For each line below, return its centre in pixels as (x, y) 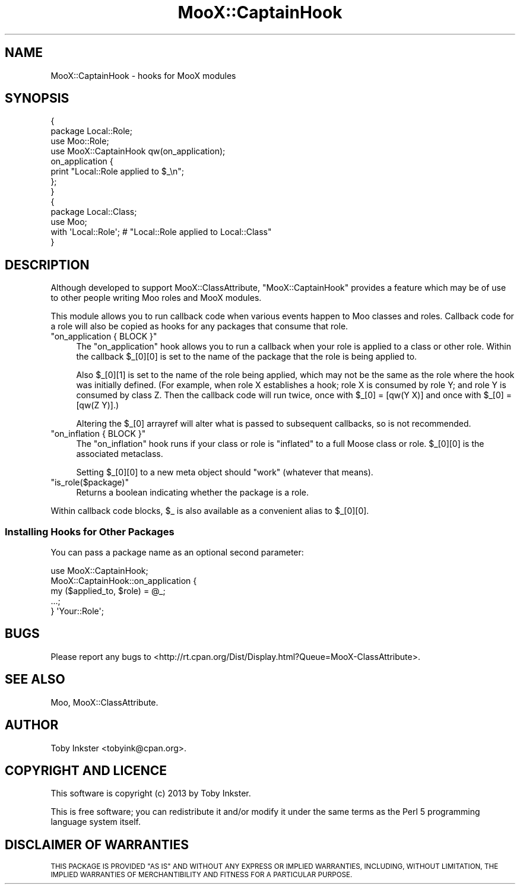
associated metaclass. (120, 454)
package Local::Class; (94, 212)
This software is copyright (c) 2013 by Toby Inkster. (151, 793)
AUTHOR (32, 725)
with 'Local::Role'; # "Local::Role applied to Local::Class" (161, 232)
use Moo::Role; (80, 141)
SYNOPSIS (37, 99)
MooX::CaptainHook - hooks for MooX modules (143, 75)
